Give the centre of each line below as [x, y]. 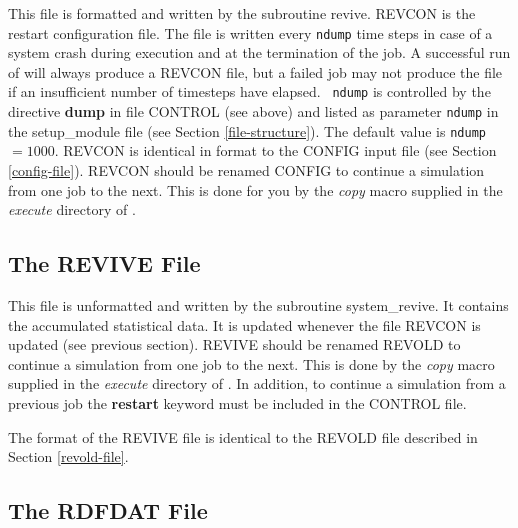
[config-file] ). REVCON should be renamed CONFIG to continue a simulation [246, 170]
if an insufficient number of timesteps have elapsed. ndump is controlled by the [249, 91]
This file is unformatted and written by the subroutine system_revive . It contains [258, 304]
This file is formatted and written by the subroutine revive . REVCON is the [242, 13]
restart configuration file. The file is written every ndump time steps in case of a [250, 32]
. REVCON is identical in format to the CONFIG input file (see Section [275, 150]
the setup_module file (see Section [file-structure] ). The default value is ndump [247, 130]
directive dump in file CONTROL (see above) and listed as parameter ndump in [253, 111]
